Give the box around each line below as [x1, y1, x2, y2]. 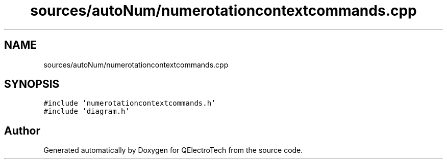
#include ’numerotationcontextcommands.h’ [43, 99, 216, 108]
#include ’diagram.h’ [43, 107, 130, 116]
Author [4, 124, 40, 137]
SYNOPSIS [4, 78, 60, 91]
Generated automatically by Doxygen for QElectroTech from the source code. [43, 146, 303, 155]
